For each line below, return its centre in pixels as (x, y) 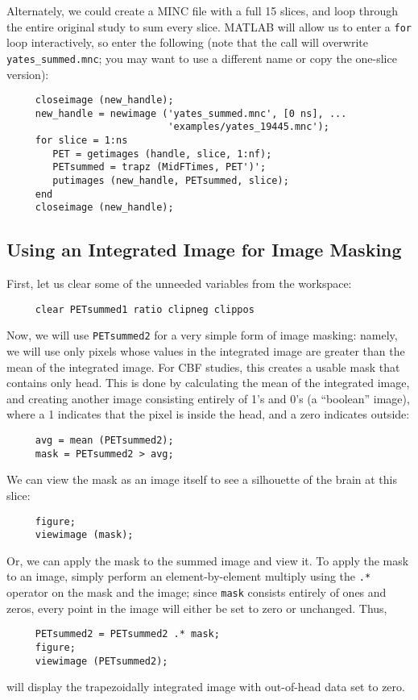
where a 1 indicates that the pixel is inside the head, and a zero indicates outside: (208, 414)
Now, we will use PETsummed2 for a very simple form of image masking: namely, (202, 335)
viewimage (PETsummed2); (101, 661)
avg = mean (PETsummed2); (104, 441)
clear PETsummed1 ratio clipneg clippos (145, 309)
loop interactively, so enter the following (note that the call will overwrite (188, 42)
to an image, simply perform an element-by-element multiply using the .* (189, 576)
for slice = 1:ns (81, 141)
